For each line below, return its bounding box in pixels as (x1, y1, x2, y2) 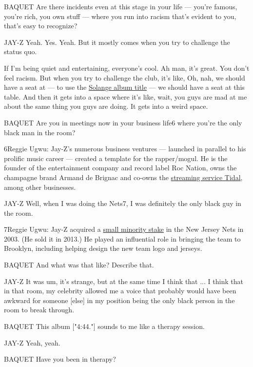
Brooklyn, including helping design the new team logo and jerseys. (4, 243, 202, 253)
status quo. (4, 46, 37, 57)
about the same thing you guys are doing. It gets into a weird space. (4, 101, 208, 111)
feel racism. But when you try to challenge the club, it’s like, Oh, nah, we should (4, 72, 245, 82)
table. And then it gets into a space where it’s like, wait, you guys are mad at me (4, 91, 247, 102)
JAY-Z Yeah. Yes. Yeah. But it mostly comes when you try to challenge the (4, 37, 230, 47)
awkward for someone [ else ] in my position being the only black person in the (4, 295, 235, 305)
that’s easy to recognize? (4, 20, 78, 31)
